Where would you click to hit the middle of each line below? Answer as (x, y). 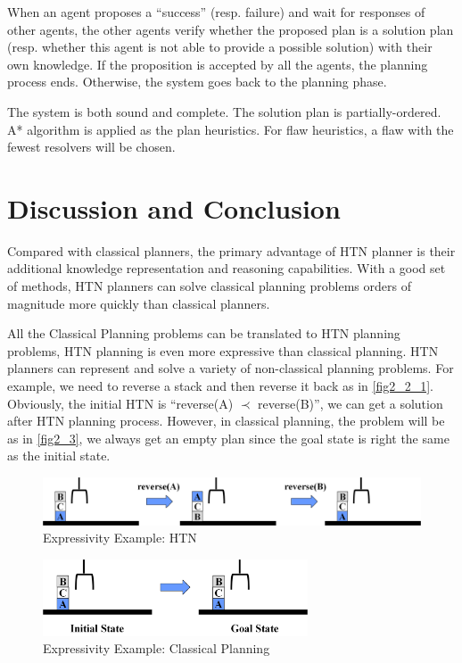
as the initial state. (59, 456)
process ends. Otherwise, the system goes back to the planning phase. (197, 82)
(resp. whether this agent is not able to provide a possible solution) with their (220, 47)
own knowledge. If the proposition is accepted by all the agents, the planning (218, 64)
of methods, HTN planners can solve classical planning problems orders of (209, 286)
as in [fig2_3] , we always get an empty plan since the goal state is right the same (228, 438)
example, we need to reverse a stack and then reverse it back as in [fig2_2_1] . (220, 386)
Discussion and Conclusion (174, 207)
